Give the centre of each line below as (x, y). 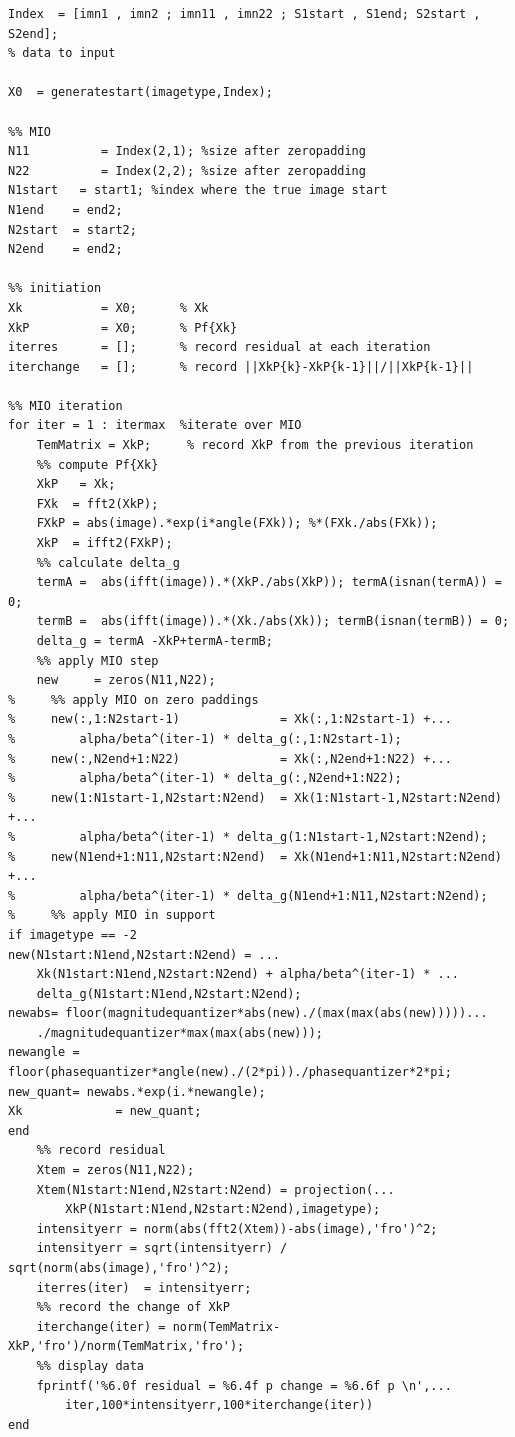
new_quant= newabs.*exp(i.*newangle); (137, 1091)
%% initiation (55, 288)
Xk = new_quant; (105, 1111)
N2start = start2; (72, 229)
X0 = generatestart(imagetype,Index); (140, 92)
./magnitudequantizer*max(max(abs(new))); (179, 1032)
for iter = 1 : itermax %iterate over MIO (155, 425)
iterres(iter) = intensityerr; (144, 1287)
